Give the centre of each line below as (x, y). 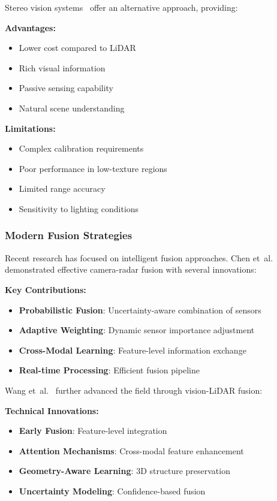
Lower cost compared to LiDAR (77, 48)
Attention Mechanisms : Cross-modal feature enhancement (131, 450)
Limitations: (30, 128)
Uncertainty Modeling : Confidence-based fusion (112, 491)
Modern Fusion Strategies (69, 235)
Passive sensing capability (66, 88)
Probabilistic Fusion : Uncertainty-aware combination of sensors (140, 310)
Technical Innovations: (52, 410)
